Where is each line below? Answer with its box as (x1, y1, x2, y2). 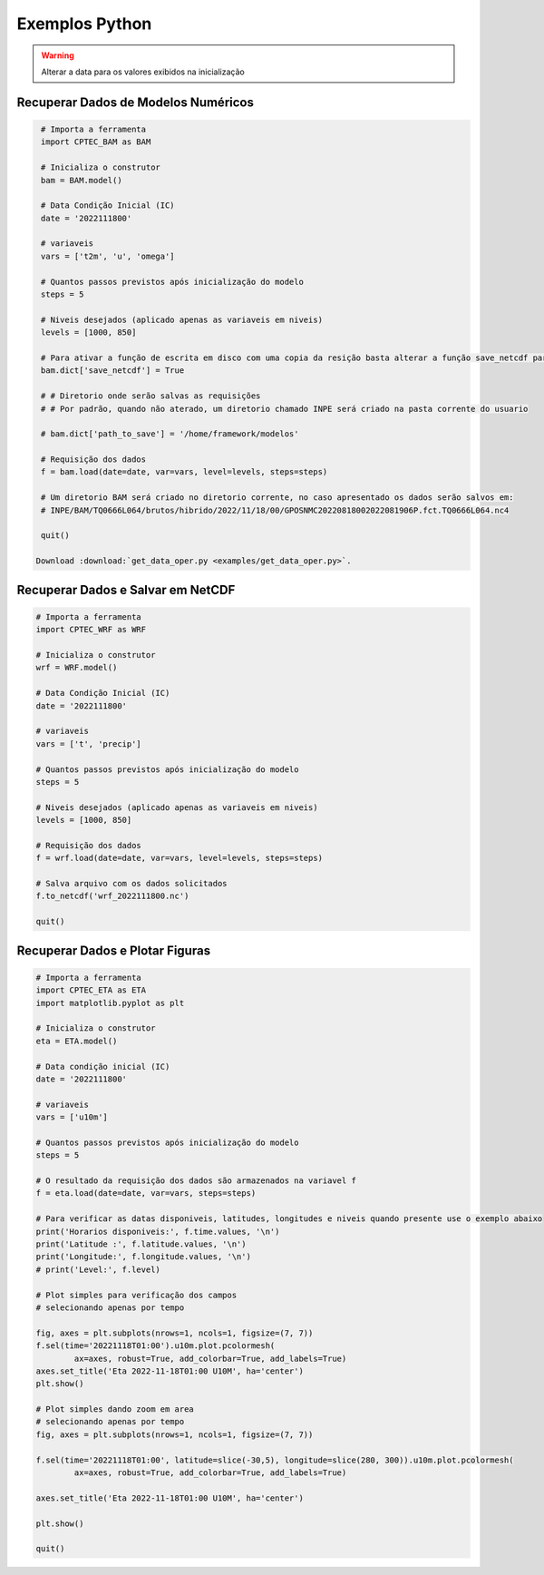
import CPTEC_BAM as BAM (41, 137, 151, 147)
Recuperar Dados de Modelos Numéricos (16, 94, 254, 110)
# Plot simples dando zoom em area (35, 1404, 194, 1414)
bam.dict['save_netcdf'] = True (41, 366, 185, 376)
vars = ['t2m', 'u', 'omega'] (41, 250, 176, 261)
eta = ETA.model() (35, 1035, 118, 1046)
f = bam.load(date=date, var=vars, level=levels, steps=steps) (41, 467, 328, 477)
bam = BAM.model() (41, 175, 122, 185)
